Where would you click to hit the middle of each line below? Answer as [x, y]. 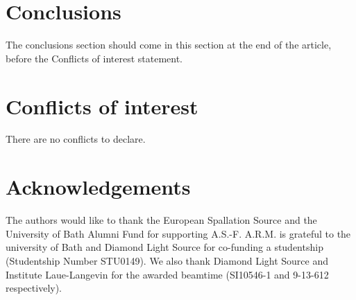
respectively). [34, 288]
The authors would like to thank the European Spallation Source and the [161, 220]
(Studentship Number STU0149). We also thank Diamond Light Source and [167, 260]
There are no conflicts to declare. [76, 139]
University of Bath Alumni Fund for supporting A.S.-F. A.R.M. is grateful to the [178, 233]
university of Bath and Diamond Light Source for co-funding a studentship [164, 247]
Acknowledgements [98, 187]
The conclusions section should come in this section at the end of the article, [169, 45]
